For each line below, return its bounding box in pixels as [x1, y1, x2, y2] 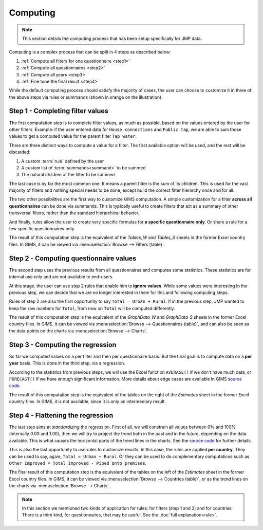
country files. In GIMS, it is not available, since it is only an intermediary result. [9, 399, 166, 404]
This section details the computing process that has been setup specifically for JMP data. [22, 36, 202, 41]
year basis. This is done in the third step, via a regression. [9, 360, 125, 366]
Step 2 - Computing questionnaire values [9, 254, 136, 262]
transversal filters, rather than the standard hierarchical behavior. [9, 210, 140, 216]
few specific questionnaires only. [9, 226, 75, 232]
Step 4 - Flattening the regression [9, 411, 113, 420]
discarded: [9, 149, 31, 155]
